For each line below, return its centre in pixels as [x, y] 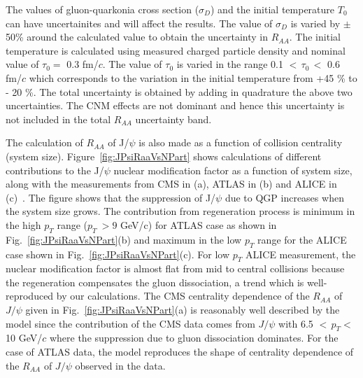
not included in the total [58, 119]
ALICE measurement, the [300, 254]
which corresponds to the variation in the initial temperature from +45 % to [193, 77]
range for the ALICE [302, 239]
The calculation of [44, 142]
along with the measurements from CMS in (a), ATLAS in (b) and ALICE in [171, 184]
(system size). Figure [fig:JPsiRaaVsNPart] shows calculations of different [164, 156]
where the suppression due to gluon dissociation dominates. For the [194, 338]
